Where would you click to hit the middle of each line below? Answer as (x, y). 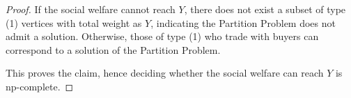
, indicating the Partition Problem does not (243, 22)
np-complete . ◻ (40, 86)
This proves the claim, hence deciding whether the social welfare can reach (165, 73)
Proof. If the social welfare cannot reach (91, 9)
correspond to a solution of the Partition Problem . (113, 49)
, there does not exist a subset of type (265, 9)
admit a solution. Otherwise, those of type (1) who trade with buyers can (162, 36)
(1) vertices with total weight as (74, 22)
